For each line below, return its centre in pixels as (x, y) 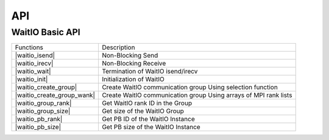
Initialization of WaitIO (133, 79)
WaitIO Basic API (46, 32)
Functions (29, 47)
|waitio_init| (31, 79)
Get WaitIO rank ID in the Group (147, 103)
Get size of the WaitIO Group (143, 111)
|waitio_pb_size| (38, 127)
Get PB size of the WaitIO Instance (151, 127)
